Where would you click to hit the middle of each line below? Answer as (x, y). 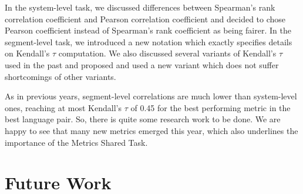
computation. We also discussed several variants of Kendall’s (167, 53)
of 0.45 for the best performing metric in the (211, 107)
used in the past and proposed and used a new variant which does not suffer (142, 64)
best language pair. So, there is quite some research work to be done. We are (143, 119)
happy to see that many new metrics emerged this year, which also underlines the (151, 130)
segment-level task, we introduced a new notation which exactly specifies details (149, 41)
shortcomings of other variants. (60, 76)
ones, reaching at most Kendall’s (63, 107)
